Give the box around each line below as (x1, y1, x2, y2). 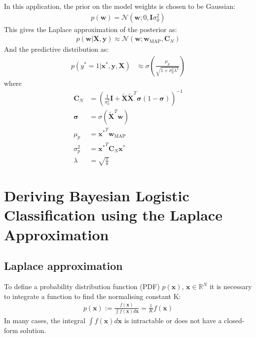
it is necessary (209, 281, 252, 292)
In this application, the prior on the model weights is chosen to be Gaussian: (4, 1, 235, 11)
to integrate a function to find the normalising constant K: (4, 291, 181, 301)
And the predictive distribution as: (4, 44, 109, 54)
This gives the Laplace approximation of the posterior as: (4, 24, 177, 34)
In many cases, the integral (4, 315, 86, 325)
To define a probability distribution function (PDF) (4, 281, 160, 292)
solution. (20, 325, 46, 335)
